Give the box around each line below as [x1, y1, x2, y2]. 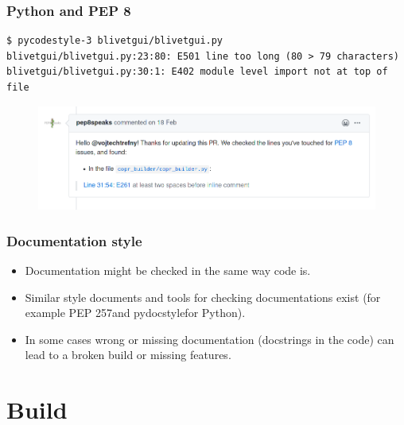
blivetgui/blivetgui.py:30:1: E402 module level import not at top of [6, 66, 388, 78]
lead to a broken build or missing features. [25, 346, 231, 363]
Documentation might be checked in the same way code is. [25, 261, 311, 278]
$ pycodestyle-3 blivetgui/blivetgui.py [6, 35, 223, 47]
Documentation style [6, 230, 142, 250]
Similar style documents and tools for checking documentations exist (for [25, 288, 381, 305]
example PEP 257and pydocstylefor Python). [25, 304, 246, 321]
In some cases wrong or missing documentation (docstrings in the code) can [25, 330, 394, 347]
